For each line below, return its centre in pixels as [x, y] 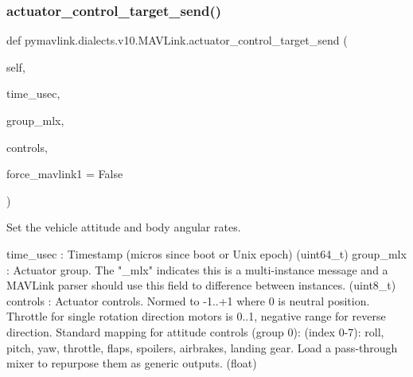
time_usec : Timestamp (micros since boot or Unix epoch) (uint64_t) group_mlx [206, 253]
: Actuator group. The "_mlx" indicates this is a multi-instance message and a [197, 269]
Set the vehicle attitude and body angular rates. [124, 227]
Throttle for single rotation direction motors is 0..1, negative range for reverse [196, 316]
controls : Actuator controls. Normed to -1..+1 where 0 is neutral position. [188, 300]
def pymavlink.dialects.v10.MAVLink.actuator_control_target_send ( [177, 40]
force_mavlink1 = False [65, 174]
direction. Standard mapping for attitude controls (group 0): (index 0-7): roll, [195, 331]
